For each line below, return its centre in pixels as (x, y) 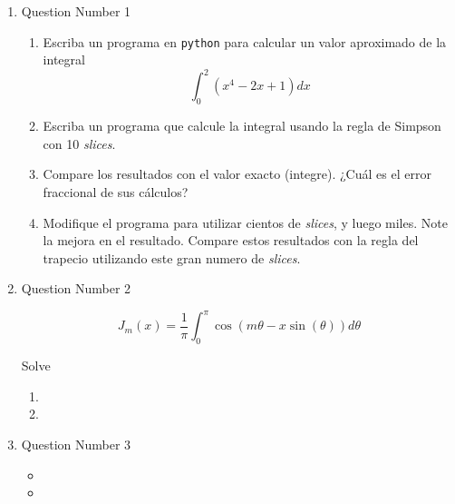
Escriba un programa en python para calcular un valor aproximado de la (245, 41)
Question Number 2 (76, 288)
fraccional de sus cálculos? (116, 191)
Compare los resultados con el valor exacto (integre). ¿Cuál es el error (237, 174)
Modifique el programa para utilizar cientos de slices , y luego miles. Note (245, 222)
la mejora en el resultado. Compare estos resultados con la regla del (231, 240)
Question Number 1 (76, 11)
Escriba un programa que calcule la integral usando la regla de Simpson (242, 126)
